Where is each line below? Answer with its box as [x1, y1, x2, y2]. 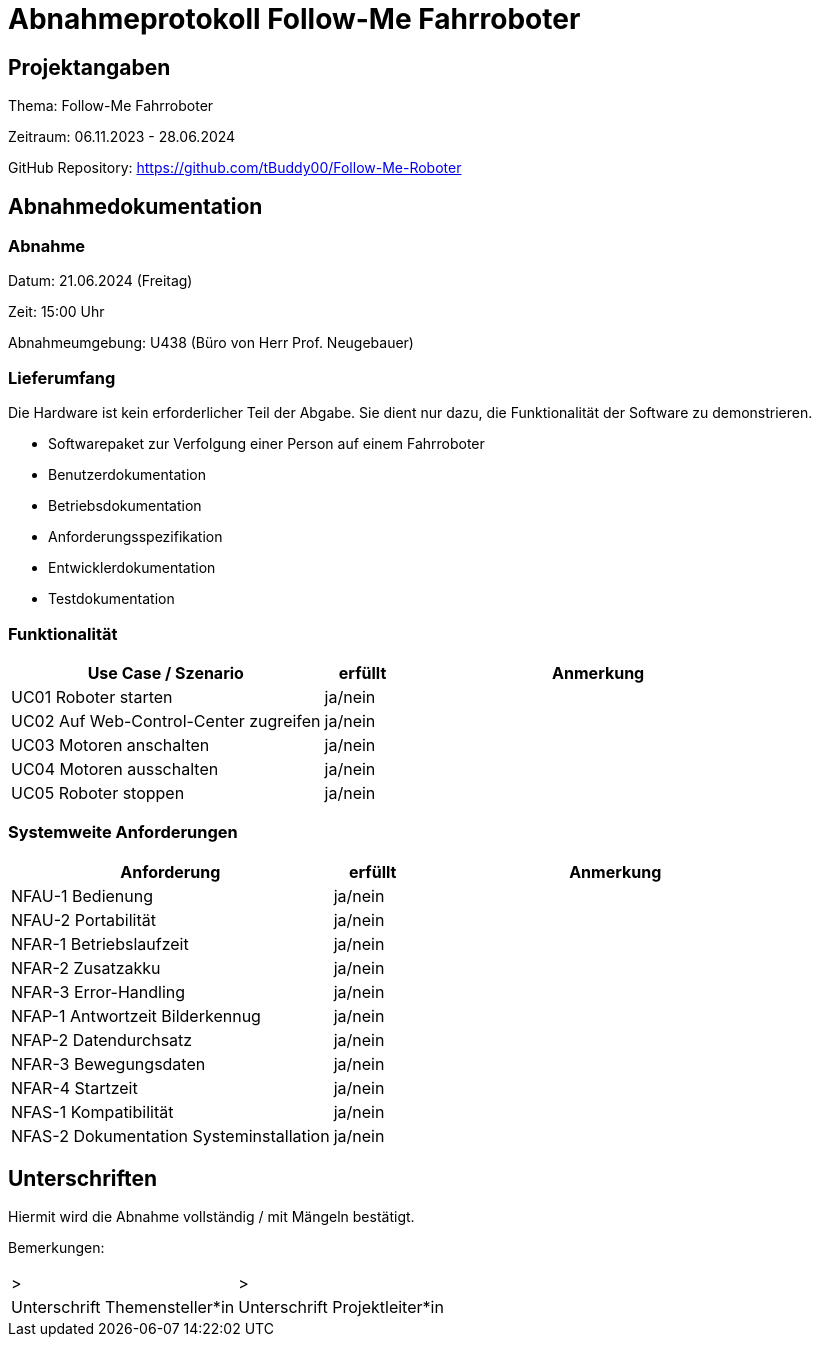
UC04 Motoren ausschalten [11, 758, 219, 779]
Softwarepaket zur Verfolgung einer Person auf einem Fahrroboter [48, 435, 485, 453]
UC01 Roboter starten [11, 686, 173, 707]
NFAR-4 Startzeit [11, 1077, 138, 1098]
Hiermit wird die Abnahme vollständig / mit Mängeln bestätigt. [8, 1208, 415, 1226]
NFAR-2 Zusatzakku [11, 957, 161, 978]
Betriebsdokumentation [48, 497, 202, 515]
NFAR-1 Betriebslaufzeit [11, 933, 189, 954]
